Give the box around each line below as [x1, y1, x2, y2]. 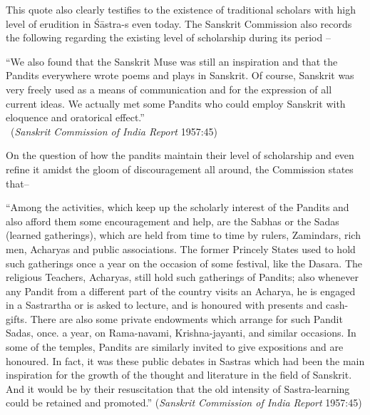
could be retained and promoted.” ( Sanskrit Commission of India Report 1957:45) [6, 395, 362, 410]
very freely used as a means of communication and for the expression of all [6, 81, 332, 96]
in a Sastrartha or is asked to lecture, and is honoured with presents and [6, 297, 323, 312]
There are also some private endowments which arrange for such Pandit [30, 311, 343, 326]
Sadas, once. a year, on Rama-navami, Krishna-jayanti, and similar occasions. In [6, 325, 356, 340]
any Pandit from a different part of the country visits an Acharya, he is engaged [6, 283, 356, 298]
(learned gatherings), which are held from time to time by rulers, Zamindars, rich [6, 227, 361, 242]
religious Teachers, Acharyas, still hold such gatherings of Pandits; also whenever [6, 270, 359, 285]
